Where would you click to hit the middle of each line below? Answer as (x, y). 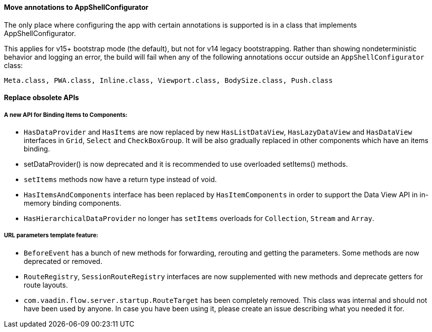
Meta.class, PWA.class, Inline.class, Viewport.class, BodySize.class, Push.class (168, 80)
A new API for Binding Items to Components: (66, 115)
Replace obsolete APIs (41, 98)
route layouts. (46, 285)
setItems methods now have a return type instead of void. (120, 179)
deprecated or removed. (63, 261)
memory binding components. (73, 203)
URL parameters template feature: (51, 236)
